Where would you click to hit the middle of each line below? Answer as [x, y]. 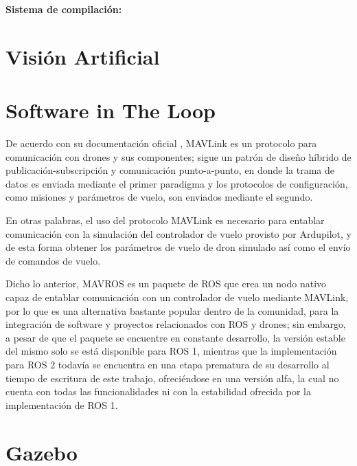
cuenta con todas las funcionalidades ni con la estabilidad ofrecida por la [158, 391]
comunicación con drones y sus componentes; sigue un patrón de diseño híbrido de [178, 156]
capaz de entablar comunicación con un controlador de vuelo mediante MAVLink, [177, 297]
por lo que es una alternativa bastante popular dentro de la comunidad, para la [172, 310]
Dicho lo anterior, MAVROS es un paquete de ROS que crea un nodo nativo [166, 284]
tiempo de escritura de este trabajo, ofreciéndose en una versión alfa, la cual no [172, 378]
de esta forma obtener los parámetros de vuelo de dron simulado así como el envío [178, 247]
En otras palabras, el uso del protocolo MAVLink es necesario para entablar [165, 220]
